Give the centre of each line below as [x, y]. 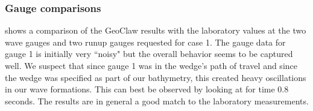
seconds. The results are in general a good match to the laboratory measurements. [157, 100]
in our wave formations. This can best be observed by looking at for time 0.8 [147, 89]
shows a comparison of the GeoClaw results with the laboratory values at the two [156, 30]
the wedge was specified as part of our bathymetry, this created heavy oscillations [156, 77]
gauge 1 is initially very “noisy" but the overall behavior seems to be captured [149, 54]
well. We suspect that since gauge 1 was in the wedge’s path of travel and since [151, 65]
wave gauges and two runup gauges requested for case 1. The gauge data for [145, 42]
